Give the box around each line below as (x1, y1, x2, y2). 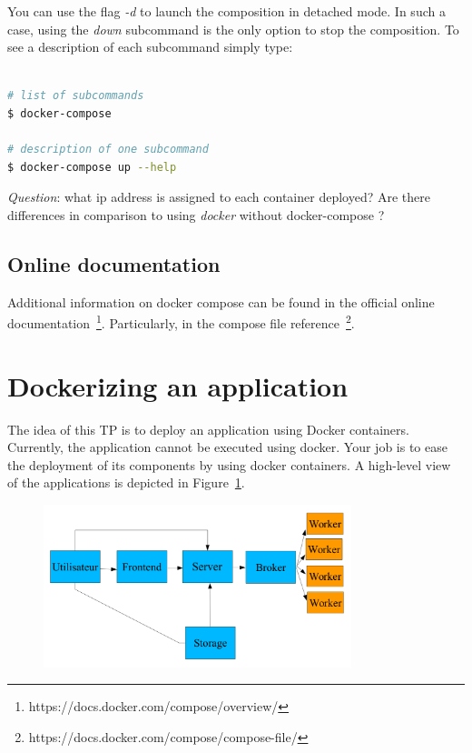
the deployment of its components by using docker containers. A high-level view (7, 455, 451, 474)
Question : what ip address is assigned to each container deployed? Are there (7, 187, 430, 206)
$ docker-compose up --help (7, 160, 177, 174)
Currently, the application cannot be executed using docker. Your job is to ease (7, 437, 447, 457)
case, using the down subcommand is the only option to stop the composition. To (7, 19, 459, 38)
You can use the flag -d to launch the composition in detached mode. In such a (7, 2, 446, 20)
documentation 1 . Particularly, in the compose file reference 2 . (7, 311, 355, 332)
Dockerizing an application (7, 366, 349, 404)
